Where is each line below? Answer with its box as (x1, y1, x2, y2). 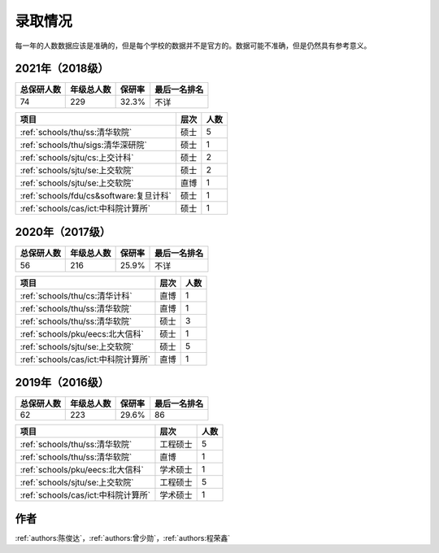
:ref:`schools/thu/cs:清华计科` (20, 290, 133, 301)
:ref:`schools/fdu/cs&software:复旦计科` (20, 190, 172, 202)
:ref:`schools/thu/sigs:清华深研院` (20, 139, 148, 150)
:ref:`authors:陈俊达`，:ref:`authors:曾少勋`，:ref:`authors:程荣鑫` (15, 533, 231, 542)
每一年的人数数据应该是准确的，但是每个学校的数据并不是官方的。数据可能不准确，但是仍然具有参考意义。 (15, 41, 372, 50)
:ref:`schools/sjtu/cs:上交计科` (20, 152, 134, 163)
